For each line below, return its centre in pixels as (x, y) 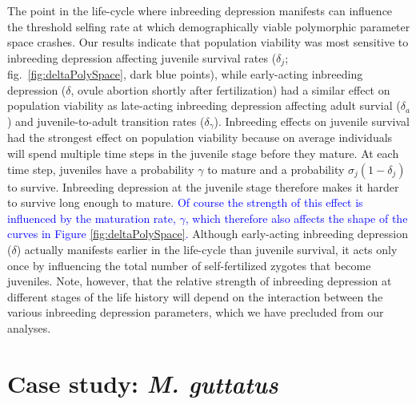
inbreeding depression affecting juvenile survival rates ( (142, 57)
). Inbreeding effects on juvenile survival (312, 121)
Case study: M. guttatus (143, 383)
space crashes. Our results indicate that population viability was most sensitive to (208, 42)
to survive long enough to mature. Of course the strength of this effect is (185, 202)
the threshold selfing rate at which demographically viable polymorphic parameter (209, 26)
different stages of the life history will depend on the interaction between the (195, 296)
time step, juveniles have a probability (101, 169)
